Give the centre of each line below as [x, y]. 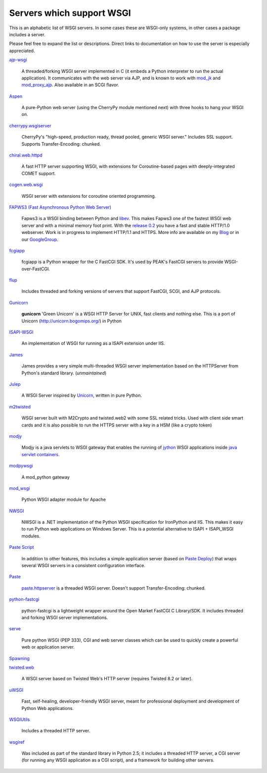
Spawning [19, 658]
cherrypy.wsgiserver [30, 125]
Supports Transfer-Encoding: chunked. [61, 144]
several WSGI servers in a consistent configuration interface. [84, 566]
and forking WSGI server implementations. [65, 617]
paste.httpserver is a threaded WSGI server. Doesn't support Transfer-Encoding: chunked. [113, 588]
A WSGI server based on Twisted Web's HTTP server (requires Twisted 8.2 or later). [107, 679]
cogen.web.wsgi [26, 185]
